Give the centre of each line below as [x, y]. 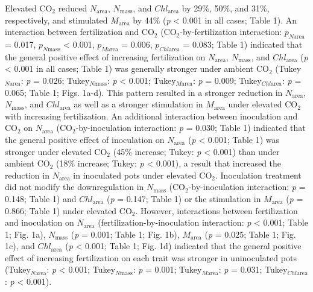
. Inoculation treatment [258, 175]
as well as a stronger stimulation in [138, 104]
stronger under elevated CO [56, 151]
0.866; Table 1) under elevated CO [68, 210]
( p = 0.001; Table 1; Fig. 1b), [125, 234]
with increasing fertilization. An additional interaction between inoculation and [151, 116]
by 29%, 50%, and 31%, [226, 8]
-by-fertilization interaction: [231, 32]
